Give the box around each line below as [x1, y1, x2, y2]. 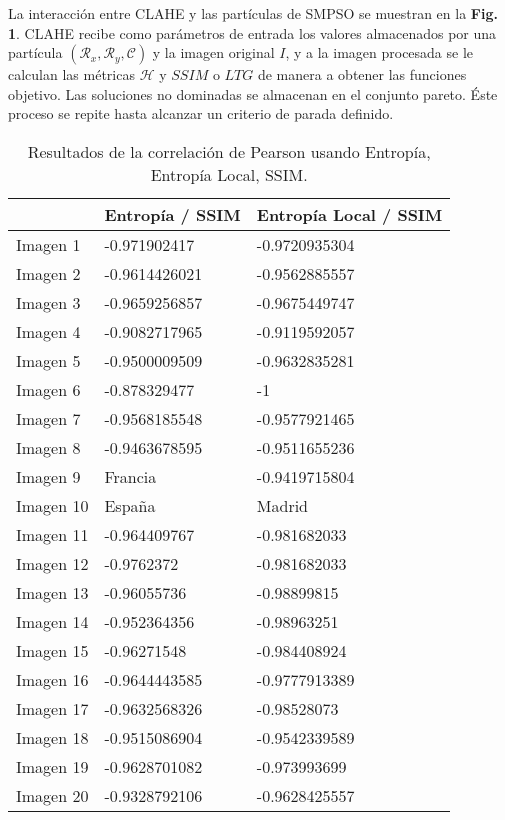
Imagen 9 [16, 464, 81, 488]
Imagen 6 [16, 377, 81, 401]
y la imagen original [152, 42, 275, 63]
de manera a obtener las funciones [257, 64, 467, 85]
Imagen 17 [16, 696, 89, 720]
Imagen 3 [16, 290, 81, 314]
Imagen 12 [16, 551, 89, 575]
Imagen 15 [16, 638, 89, 662]
